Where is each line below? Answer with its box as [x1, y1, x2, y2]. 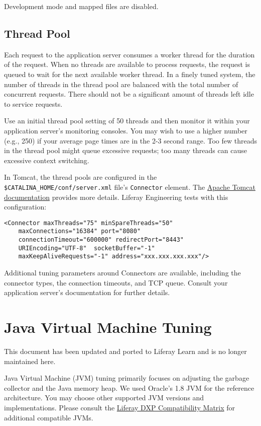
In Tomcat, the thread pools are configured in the [4, 172, 157, 182]
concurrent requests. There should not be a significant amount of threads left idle [4, 89, 254, 99]
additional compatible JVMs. [4, 412, 93, 422]
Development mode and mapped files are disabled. [4, 1, 159, 11]
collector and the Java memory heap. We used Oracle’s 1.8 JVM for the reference [4, 382, 254, 393]
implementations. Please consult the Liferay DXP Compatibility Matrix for [4, 402, 235, 412]
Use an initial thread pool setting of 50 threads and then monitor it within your [4, 115, 250, 126]
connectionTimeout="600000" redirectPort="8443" [18, 236, 184, 244]
